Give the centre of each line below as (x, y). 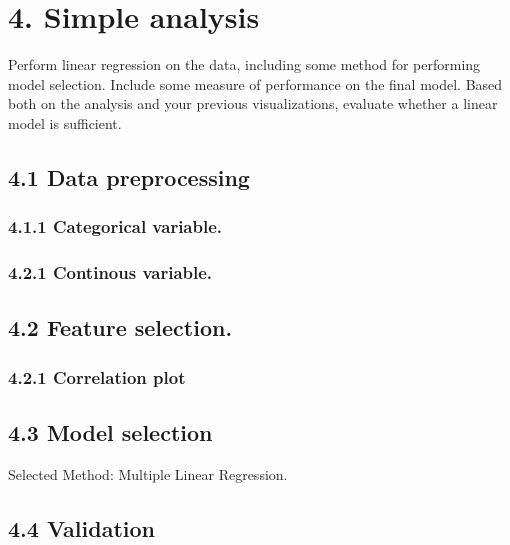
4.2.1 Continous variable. (110, 272)
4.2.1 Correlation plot (97, 376)
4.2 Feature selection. (120, 327)
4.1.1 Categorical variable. (115, 226)
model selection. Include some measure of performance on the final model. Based (255, 83)
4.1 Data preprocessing (129, 176)
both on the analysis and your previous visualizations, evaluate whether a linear (253, 103)
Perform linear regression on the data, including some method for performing (244, 64)
